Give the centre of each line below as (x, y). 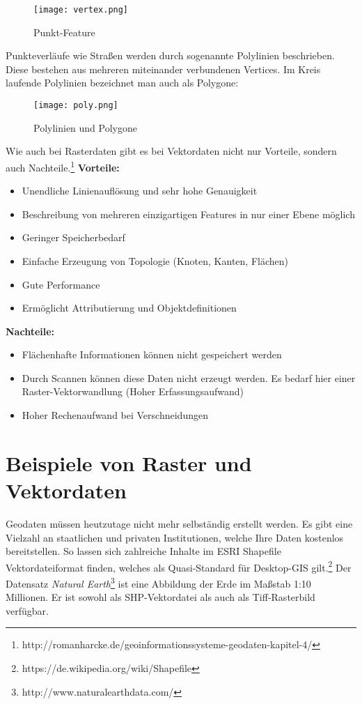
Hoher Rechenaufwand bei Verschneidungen (115, 415)
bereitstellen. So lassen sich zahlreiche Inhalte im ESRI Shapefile (143, 551)
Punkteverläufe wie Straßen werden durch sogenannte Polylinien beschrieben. (170, 55)
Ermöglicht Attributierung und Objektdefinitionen (129, 308)
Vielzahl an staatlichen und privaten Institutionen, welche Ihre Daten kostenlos (175, 537)
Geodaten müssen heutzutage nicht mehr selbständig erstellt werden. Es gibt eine (179, 523)
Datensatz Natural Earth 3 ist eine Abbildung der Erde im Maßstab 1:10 (158, 582)
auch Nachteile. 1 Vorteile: (63, 166)
